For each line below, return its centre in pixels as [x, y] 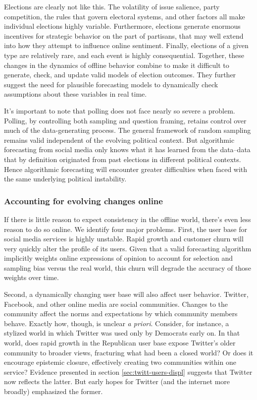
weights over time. [31, 277]
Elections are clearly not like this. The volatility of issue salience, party [112, 6]
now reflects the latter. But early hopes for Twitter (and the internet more [117, 381]
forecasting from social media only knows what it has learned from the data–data [127, 149]
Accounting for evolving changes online [83, 200]
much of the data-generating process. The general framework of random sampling [128, 130]
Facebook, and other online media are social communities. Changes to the [116, 304]
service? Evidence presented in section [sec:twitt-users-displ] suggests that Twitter [128, 371]
